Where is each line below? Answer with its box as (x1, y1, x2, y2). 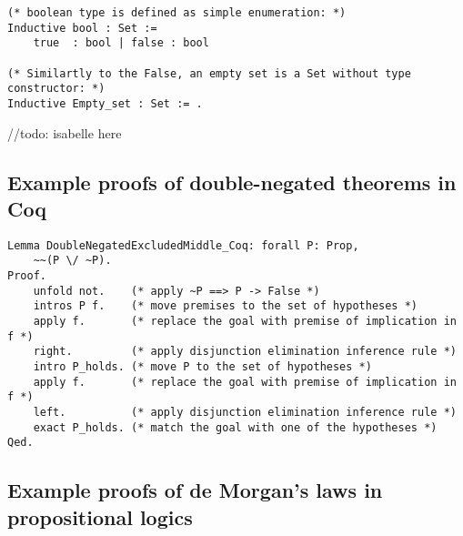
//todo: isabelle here (7, 123, 122, 142)
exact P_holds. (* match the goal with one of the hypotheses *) (33, 420, 438, 434)
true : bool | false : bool (33, 36, 209, 50)
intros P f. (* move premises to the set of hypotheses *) (33, 299, 418, 313)
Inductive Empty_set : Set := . (7, 96, 203, 110)
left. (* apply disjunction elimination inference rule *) (33, 406, 457, 419)
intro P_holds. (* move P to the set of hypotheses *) (33, 360, 372, 374)
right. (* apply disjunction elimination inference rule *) (33, 345, 457, 359)
